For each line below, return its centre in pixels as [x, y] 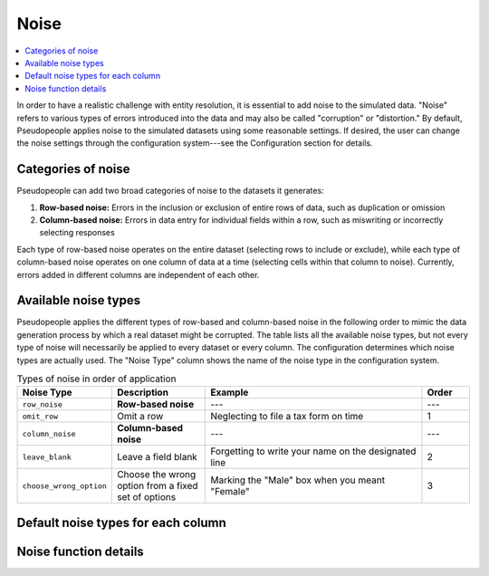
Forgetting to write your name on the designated [313, 451]
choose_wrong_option [65, 486]
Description [143, 392]
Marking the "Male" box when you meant [297, 480]
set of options [146, 497]
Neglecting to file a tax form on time [287, 417]
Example [229, 392]
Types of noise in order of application [96, 379]
